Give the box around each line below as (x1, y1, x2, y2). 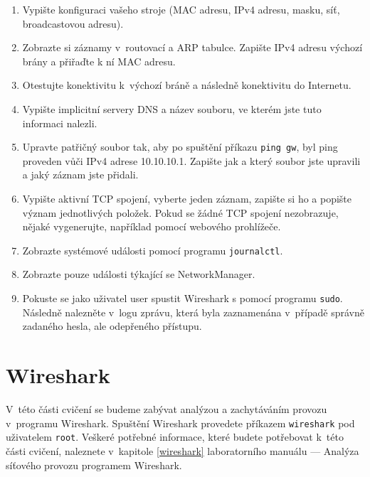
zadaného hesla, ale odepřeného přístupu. (22, 318, 202, 333)
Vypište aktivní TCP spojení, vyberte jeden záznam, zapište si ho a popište (22, 191, 352, 205)
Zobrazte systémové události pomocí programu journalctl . (22, 242, 283, 257)
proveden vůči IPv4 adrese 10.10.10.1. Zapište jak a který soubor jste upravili (22, 153, 361, 168)
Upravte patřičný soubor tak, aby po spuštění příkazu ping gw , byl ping (22, 139, 338, 154)
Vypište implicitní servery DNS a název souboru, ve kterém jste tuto (22, 101, 322, 116)
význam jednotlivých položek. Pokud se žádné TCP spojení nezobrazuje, (22, 205, 339, 220)
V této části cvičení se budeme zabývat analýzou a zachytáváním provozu (6, 402, 327, 416)
